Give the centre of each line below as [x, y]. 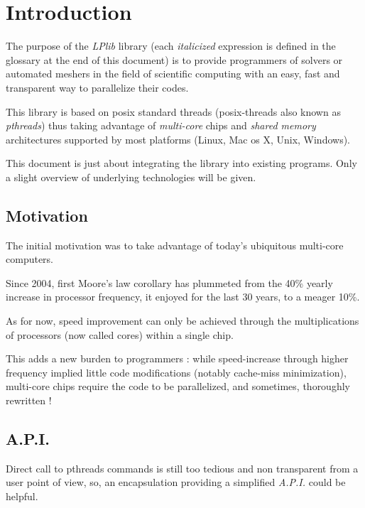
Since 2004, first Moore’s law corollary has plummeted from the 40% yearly [169, 282]
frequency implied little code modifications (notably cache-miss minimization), [176, 372]
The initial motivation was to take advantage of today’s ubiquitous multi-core [175, 245]
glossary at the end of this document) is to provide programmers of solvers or [174, 59]
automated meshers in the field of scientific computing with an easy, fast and [173, 74]
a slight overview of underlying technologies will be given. [131, 177]
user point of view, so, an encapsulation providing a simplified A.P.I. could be [176, 482]
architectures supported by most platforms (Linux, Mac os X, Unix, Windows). [178, 139]
